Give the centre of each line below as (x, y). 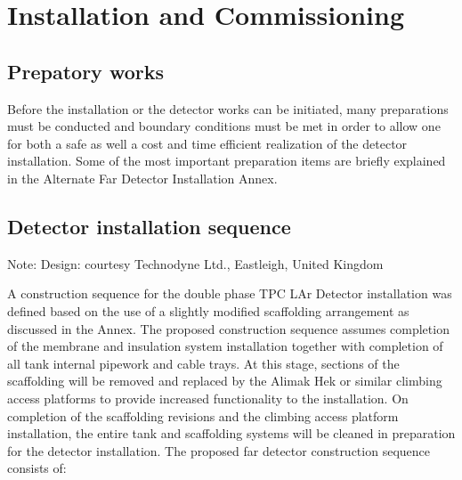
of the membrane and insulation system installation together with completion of (225, 346)
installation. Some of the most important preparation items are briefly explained (227, 161)
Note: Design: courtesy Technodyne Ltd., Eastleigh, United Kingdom (195, 263)
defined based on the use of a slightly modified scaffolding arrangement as (208, 310)
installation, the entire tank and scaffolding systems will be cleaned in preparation (231, 433)
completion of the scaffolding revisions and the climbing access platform (203, 415)
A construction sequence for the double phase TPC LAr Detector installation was (230, 293)
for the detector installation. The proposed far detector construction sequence (219, 450)
